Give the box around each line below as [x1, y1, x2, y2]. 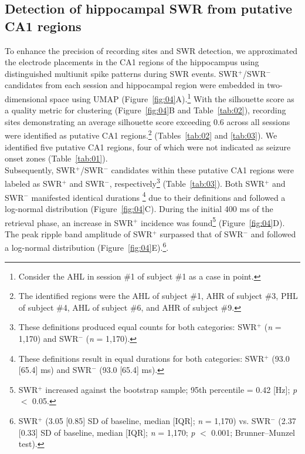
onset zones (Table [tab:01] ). [5, 152, 108, 164]
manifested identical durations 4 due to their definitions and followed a [31, 189, 286, 203]
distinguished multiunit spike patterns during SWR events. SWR [5, 67, 238, 79]
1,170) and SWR [18, 332, 79, 344]
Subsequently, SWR [5, 163, 76, 176]
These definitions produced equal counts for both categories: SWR [18, 321, 257, 333]
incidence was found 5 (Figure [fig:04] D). [141, 214, 285, 228]
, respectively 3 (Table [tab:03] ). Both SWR [109, 176, 265, 190]
